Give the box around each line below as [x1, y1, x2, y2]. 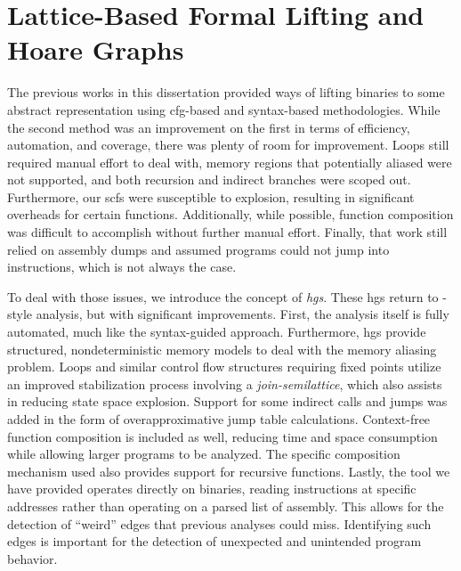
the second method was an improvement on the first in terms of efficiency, [7, 118, 410, 136]
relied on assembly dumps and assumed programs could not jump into [7, 240, 390, 258]
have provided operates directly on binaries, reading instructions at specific [7, 479, 417, 498]
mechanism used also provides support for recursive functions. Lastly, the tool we [7, 461, 450, 480]
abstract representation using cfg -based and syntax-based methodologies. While [7, 100, 441, 118]
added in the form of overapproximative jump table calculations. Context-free [7, 410, 431, 428]
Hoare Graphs [7, 31, 184, 68]
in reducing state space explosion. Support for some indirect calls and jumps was [7, 392, 448, 411]
